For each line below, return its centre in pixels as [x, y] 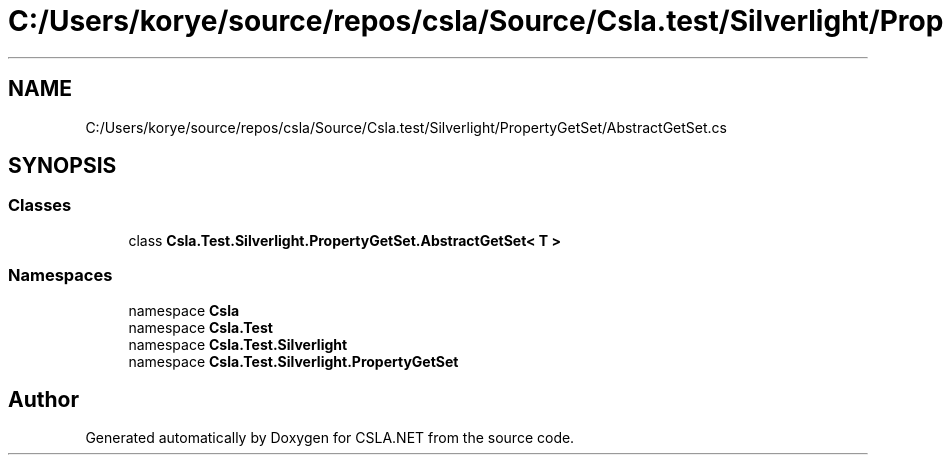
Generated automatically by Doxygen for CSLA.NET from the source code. [330, 438]
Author [43, 399]
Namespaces [60, 275]
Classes [40, 205]
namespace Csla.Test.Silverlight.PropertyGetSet [293, 361]
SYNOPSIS [62, 166]
